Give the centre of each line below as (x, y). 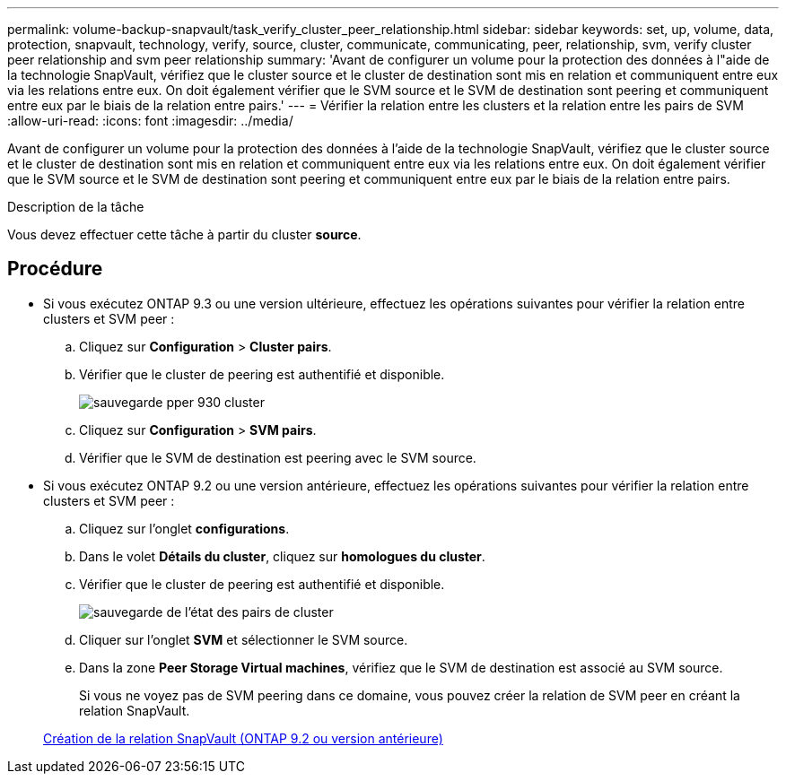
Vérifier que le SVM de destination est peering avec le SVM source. (278, 457)
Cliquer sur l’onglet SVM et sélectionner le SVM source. (244, 639)
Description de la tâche (76, 207)
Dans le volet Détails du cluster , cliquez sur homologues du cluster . (282, 556)
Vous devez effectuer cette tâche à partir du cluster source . (184, 234)
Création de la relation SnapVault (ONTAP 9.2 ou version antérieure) (243, 738)
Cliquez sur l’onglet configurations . (184, 528)
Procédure (55, 269)
